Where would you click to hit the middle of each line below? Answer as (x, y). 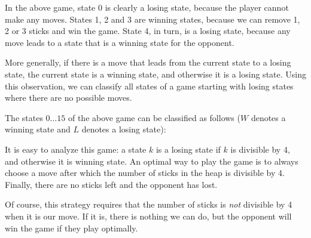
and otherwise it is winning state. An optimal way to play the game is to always (152, 161)
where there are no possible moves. (68, 98)
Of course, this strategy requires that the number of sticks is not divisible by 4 (149, 204)
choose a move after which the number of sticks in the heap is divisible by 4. (145, 173)
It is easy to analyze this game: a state (76, 149)
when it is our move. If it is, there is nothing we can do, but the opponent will (148, 216)
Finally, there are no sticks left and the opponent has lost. (111, 184)
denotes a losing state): (124, 129)
